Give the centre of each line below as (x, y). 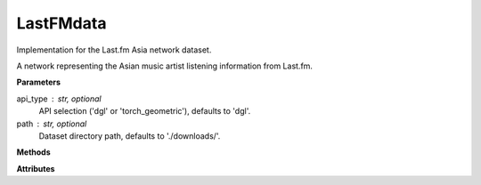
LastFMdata (61, 23)
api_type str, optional (59, 99)
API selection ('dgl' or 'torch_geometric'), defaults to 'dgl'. (145, 111)
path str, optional (52, 124)
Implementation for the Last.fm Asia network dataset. (114, 50)
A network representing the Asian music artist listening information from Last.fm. (165, 66)
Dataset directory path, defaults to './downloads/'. (130, 136)
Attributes (36, 168)
